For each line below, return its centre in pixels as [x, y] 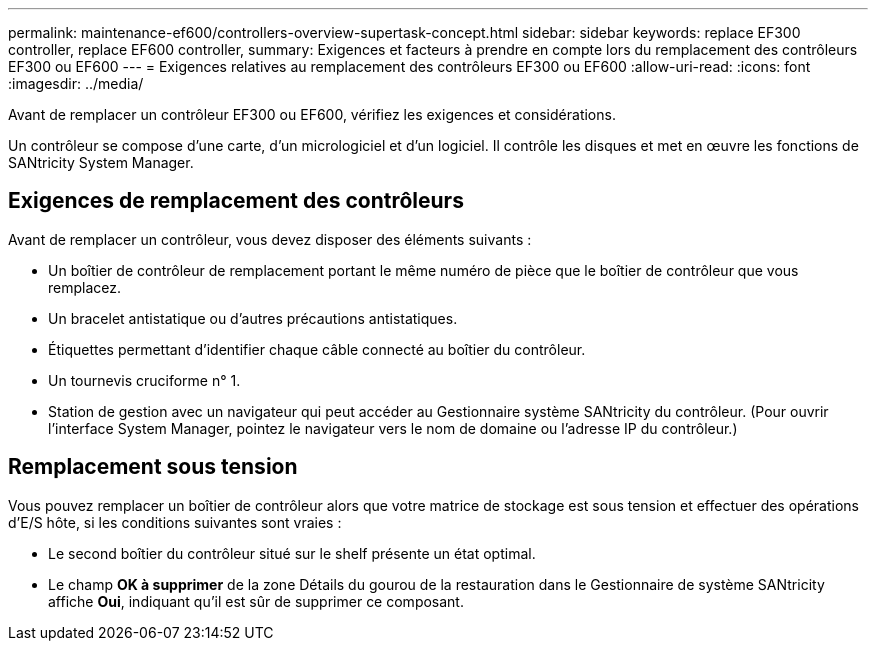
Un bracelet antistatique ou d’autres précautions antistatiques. [253, 318]
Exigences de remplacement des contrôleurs [236, 201]
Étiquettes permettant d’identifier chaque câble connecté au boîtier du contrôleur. [317, 349]
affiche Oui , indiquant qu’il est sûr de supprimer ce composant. [256, 601]
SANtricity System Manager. [101, 162]
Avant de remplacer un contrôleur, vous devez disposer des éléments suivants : [270, 239]
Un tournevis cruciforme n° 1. [144, 380]
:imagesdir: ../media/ [76, 83]
